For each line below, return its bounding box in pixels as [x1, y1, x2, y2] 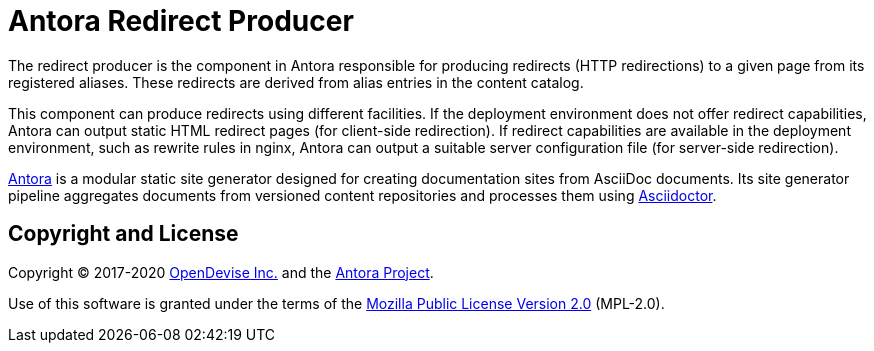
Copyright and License [8, 221, 239, 247]
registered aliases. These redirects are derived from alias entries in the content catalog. [8, 73, 584, 91]
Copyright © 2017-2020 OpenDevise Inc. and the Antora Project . [8, 263, 434, 281]
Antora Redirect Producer [8, 4, 354, 38]
